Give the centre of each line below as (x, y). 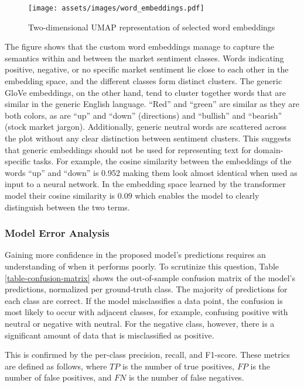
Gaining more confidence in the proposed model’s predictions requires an (135, 255)
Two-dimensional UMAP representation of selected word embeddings (152, 27)
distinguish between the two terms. (67, 207)
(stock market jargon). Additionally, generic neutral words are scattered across (146, 127)
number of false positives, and (58, 377)
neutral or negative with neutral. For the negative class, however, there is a (140, 323)
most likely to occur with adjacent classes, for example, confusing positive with (146, 312)
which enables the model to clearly (197, 195)
